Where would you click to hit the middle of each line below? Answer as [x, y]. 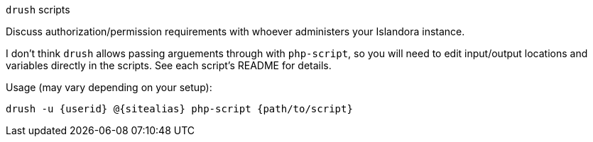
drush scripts [38, 10]
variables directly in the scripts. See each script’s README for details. [169, 65]
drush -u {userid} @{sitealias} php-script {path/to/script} [179, 109]
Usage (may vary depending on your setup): [109, 87]
